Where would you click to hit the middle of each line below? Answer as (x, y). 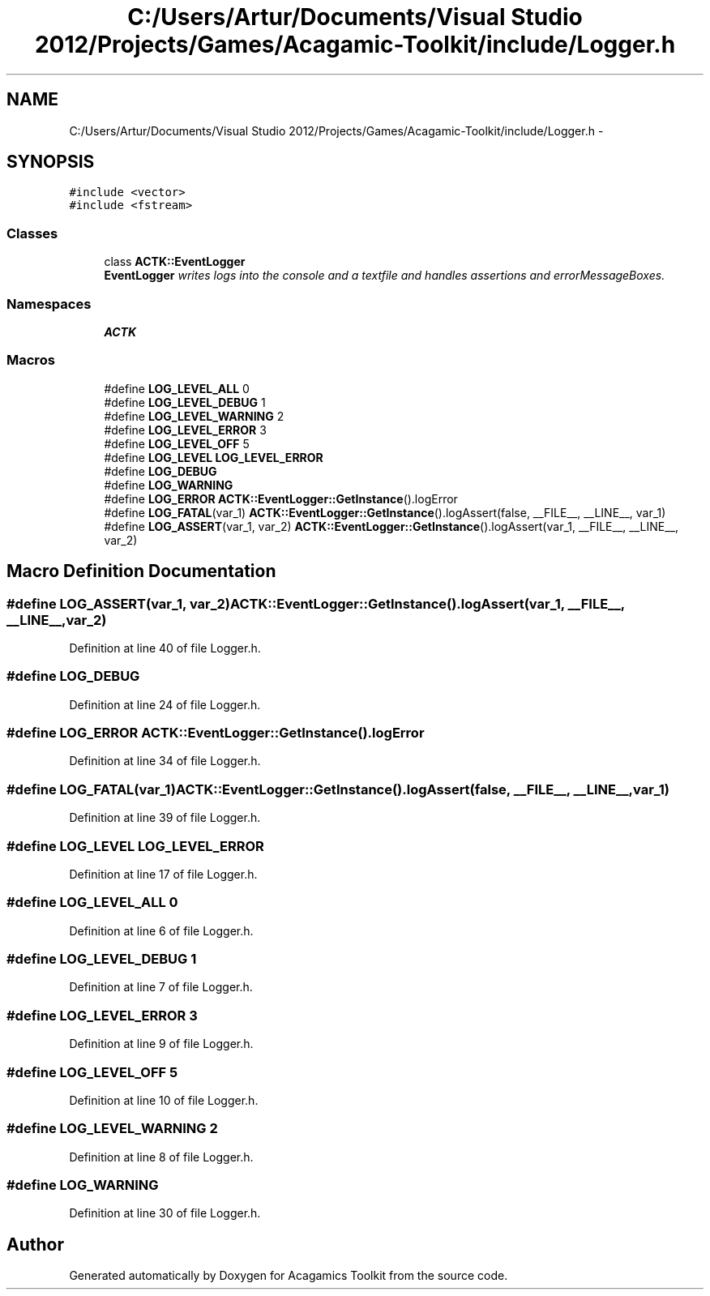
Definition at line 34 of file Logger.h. (165, 761)
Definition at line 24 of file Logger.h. (165, 704)
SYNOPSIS (51, 162)
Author (35, 1244)
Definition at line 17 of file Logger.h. (163, 874)
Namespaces (49, 304)
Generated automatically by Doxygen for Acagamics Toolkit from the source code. (289, 1276)
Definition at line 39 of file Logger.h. (165, 818)
